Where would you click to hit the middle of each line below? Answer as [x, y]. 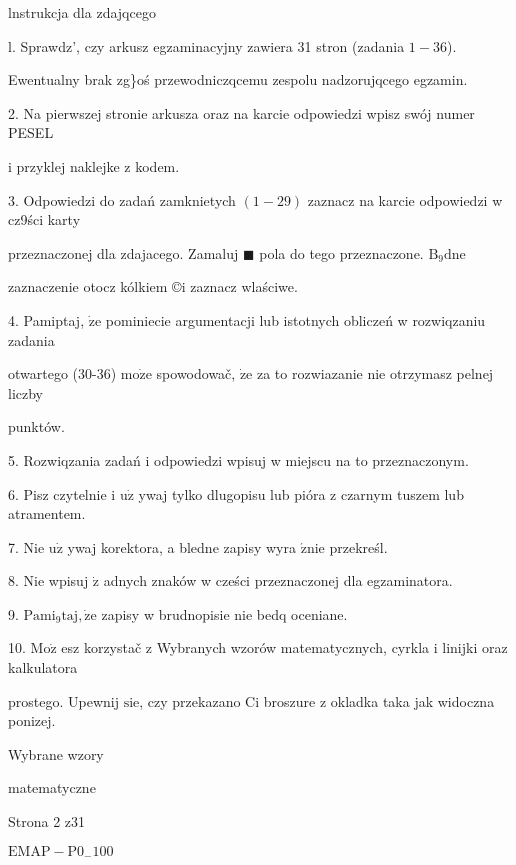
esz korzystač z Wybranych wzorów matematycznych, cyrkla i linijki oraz [284, 647]
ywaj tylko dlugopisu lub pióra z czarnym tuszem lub [301, 493]
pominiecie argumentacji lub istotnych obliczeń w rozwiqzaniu [295, 319]
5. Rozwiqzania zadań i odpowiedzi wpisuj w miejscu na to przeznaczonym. [238, 459]
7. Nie [26, 546]
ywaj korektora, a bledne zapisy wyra [181, 546]
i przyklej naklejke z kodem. [94, 165]
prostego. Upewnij [63, 700]
